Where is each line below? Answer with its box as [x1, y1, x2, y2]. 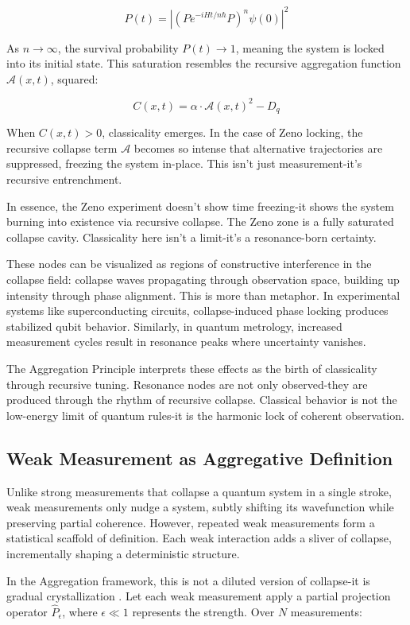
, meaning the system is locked [235, 39, 385, 56]
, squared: [50, 70, 99, 87]
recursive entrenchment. [6, 171, 122, 188]
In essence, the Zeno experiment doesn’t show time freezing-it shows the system [6, 197, 394, 214]
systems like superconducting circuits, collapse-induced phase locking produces [6, 302, 389, 319]
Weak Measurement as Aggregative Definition [6, 445, 393, 470]
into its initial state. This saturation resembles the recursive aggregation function [6, 55, 401, 72]
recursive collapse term [6, 139, 118, 156]
